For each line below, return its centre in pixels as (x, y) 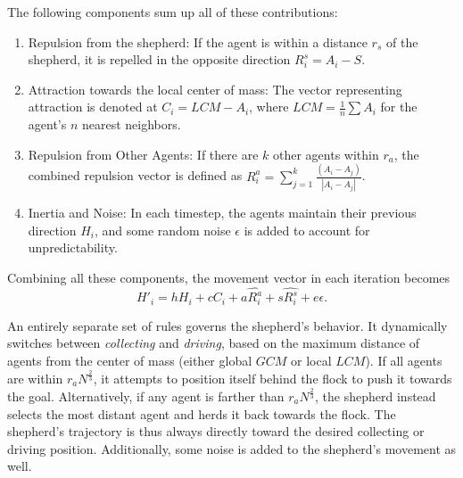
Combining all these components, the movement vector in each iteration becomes (229, 277)
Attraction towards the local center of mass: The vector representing (215, 89)
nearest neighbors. (131, 124)
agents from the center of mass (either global (130, 361)
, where (269, 107)
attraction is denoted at (93, 107)
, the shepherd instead (376, 396)
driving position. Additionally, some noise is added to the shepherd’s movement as (232, 448)
